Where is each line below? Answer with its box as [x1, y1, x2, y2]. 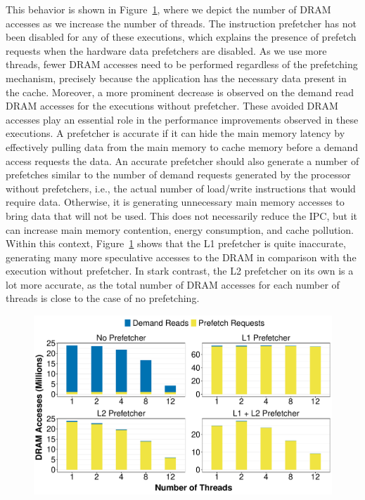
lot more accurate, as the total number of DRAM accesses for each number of [6, 277, 340, 291]
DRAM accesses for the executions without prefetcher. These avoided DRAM [6, 98, 338, 113]
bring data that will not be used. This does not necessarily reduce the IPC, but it [6, 208, 358, 223]
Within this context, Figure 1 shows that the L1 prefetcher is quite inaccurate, [6, 236, 346, 251]
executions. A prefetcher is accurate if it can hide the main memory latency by [6, 126, 345, 140]
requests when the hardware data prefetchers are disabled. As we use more [6, 43, 327, 58]
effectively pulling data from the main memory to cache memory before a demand [6, 139, 359, 154]
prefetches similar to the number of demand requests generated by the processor [6, 167, 351, 182]
